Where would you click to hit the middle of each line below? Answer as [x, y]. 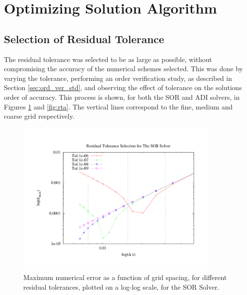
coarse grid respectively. [39, 116]
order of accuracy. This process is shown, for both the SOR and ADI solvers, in [122, 97]
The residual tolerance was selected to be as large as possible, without [108, 59]
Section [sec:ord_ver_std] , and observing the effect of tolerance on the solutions [123, 87]
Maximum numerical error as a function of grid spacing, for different [125, 277]
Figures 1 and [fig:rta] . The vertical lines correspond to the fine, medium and [118, 106]
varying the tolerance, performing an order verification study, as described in [118, 78]
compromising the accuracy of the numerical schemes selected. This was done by [123, 69]
